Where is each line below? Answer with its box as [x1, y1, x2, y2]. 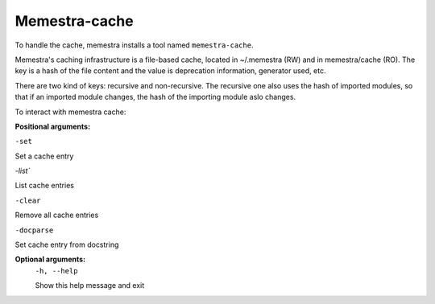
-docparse [14, 225, 54, 235]
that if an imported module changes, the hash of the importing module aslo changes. [14, 92, 296, 102]
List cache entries [14, 181, 74, 191]
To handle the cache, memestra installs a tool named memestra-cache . [14, 40, 254, 50]
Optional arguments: [14, 254, 86, 265]
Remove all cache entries [14, 210, 99, 220]
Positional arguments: [14, 121, 91, 131]
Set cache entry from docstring [14, 240, 119, 249]
